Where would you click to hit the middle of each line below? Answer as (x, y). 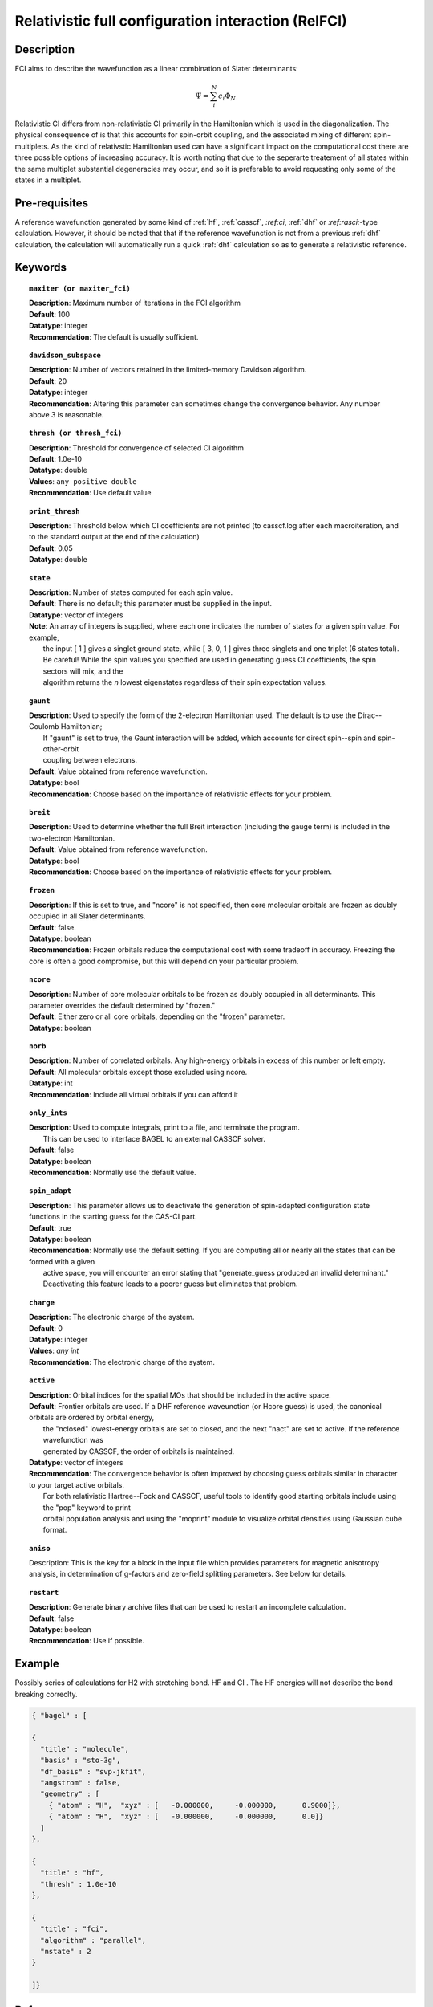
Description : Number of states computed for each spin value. (131, 592)
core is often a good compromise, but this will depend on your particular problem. (164, 961)
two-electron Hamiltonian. (72, 838)
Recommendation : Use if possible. (87, 1641)
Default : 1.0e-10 (56, 459)
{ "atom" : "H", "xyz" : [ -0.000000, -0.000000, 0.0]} (186, 1817)
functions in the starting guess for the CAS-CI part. (113, 1217)
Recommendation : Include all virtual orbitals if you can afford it (134, 1094)
